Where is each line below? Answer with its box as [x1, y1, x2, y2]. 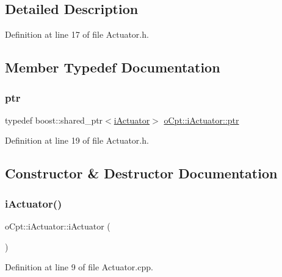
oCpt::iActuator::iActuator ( [5, 219, 110, 232]
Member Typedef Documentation [5, 58, 220, 77]
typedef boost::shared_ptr [5, 113, 103, 126]
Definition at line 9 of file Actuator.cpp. [5, 261, 153, 273]
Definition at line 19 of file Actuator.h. [5, 134, 149, 147]
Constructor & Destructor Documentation [5, 164, 278, 183]
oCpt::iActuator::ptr [164, 113, 239, 126]
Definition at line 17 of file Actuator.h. [5, 28, 149, 41]
